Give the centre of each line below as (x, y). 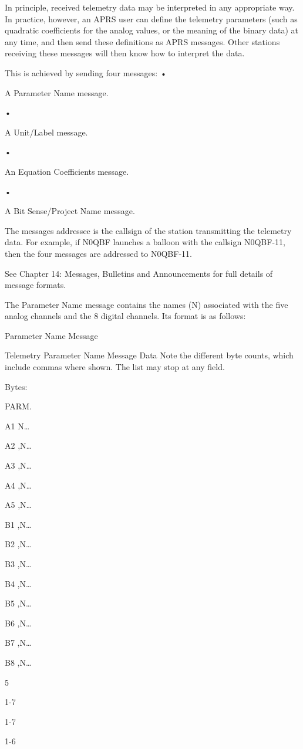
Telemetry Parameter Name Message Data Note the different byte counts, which (149, 355)
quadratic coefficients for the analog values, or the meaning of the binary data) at (152, 30)
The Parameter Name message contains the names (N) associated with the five (147, 304)
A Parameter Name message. (57, 92)
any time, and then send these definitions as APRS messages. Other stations (142, 41)
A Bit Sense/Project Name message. (70, 211)
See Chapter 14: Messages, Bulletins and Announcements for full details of (139, 273)
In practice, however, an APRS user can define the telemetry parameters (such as (151, 18)
